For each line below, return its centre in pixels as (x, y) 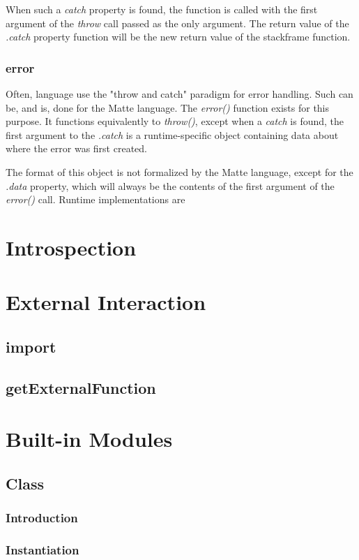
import (31, 346)
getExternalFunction (81, 387)
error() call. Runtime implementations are (96, 199)
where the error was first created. (76, 148)
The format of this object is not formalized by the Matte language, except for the (179, 171)
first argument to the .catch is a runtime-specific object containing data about (172, 134)
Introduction (42, 518)
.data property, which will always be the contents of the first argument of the (170, 185)
